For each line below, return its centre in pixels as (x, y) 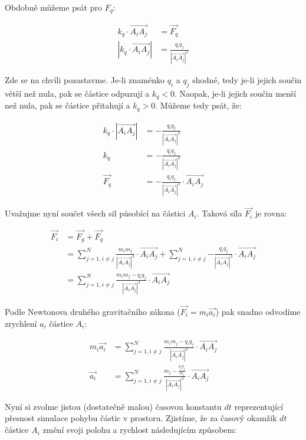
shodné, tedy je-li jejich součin (247, 80)
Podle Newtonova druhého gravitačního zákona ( (93, 311)
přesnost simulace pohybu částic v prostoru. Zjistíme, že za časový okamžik (141, 418)
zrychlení (21, 323)
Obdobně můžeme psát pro (54, 7)
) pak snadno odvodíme (258, 311)
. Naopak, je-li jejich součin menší (235, 93)
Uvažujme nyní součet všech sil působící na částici (95, 213)
